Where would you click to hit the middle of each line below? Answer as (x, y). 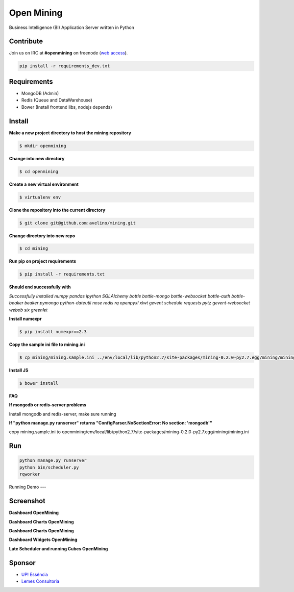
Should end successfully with (40, 287)
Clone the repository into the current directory (57, 210)
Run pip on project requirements (43, 261)
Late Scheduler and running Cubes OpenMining (59, 548)
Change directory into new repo (42, 236)
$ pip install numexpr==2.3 (53, 332)
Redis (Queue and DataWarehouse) (57, 100)
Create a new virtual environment (44, 184)
